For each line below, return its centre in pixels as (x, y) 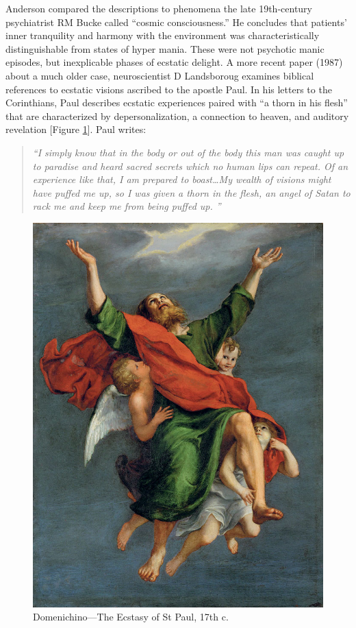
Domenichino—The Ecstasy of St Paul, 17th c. (131, 617)
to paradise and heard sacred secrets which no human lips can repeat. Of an (190, 166)
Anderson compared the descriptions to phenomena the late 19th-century (159, 8)
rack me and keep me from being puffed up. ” (127, 206)
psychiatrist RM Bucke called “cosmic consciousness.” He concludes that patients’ (176, 22)
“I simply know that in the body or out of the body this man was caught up (188, 152)
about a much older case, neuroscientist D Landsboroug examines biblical (160, 75)
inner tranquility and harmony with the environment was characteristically (163, 35)
